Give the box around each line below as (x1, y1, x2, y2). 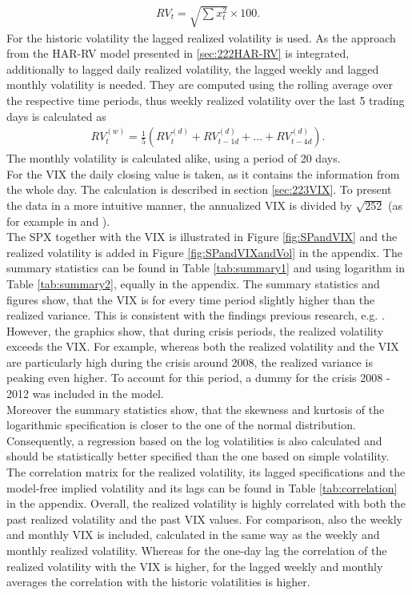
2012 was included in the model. (6, 385, 164, 402)
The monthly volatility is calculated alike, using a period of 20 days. (6, 150, 341, 167)
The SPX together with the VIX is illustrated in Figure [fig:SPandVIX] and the (6, 228, 398, 245)
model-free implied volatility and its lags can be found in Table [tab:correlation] (6, 479, 398, 496)
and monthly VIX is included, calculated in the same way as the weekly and (6, 526, 380, 543)
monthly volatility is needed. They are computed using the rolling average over (6, 76, 393, 93)
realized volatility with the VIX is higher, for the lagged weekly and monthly (6, 557, 383, 574)
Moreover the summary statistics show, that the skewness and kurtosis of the (6, 400, 385, 417)
